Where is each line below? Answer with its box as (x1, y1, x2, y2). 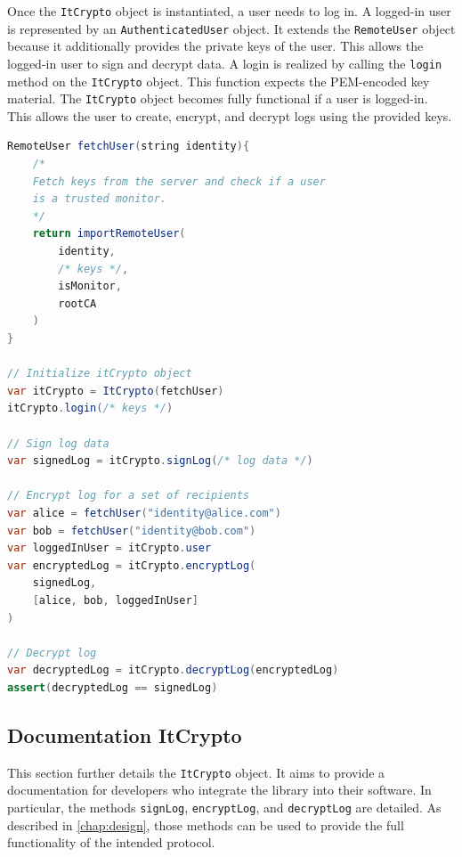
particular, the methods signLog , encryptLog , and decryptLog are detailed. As (7, 797, 442, 816)
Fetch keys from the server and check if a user (32, 175, 326, 188)
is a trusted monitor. (32, 192, 166, 206)
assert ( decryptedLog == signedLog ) (7, 681, 218, 694)
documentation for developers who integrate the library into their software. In (7, 780, 432, 799)
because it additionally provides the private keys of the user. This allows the (7, 37, 424, 55)
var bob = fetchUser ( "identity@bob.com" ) (7, 524, 256, 537)
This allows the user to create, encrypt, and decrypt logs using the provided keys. (7, 106, 452, 125)
